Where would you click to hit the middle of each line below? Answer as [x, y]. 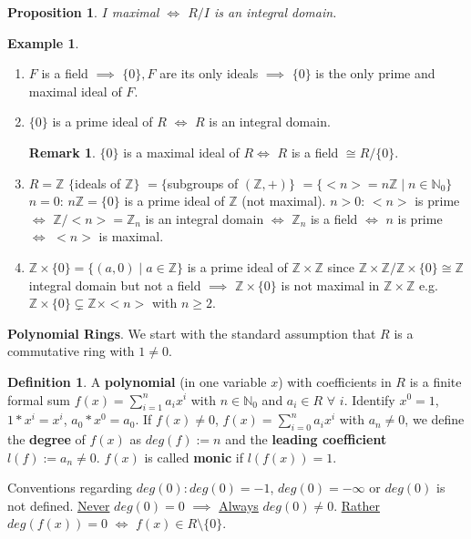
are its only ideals [209, 73]
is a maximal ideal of [181, 152]
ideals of [98, 183]
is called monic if [194, 457]
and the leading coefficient [306, 439]
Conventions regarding [70, 488]
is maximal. [131, 236]
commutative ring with [71, 351]
